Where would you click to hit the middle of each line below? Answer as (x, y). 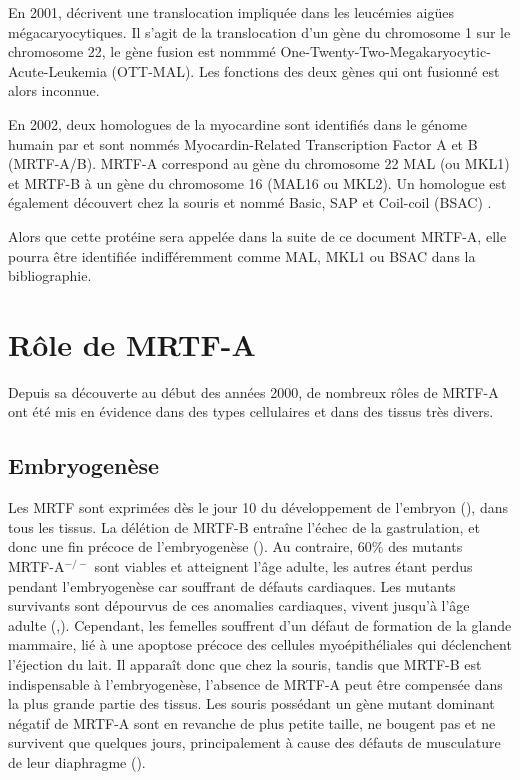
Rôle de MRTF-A (132, 343)
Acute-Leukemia (57, 70)
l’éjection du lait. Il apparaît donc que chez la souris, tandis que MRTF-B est (245, 663)
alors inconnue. (54, 90)
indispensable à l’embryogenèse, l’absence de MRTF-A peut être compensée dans (255, 683)
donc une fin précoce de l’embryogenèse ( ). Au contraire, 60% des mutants (235, 546)
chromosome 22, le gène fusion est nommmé (142, 51)
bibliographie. (50, 275)
